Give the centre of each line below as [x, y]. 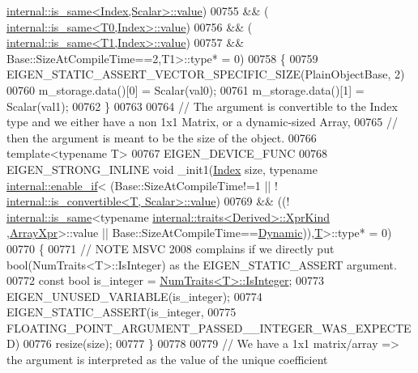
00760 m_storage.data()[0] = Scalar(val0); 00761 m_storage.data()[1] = [186, 89]
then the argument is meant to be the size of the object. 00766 [162, 137]
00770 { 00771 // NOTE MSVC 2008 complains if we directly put [171, 248]
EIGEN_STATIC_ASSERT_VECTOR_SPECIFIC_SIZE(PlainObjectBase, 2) [206, 74]
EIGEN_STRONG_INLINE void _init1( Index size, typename [162, 169]
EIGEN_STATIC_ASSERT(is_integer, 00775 [122, 312]
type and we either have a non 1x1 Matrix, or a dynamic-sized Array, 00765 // [202, 122]
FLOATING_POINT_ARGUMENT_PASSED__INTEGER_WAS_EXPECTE [209, 327]
